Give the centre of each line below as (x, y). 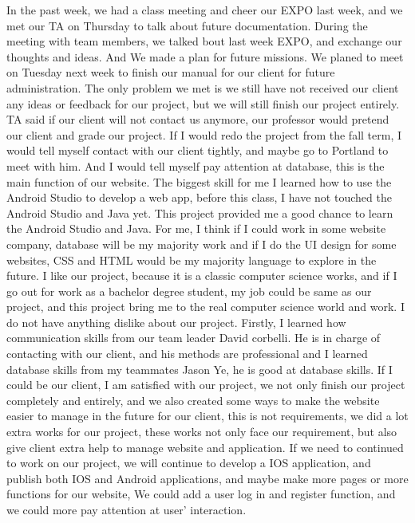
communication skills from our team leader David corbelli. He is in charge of (194, 338)
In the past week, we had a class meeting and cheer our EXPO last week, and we (205, 10)
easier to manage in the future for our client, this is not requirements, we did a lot (207, 416)
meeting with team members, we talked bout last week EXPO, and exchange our (204, 41)
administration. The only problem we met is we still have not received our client (203, 87)
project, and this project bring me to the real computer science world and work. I (206, 307)
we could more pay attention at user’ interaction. (126, 509)
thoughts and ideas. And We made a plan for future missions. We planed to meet (205, 56)
